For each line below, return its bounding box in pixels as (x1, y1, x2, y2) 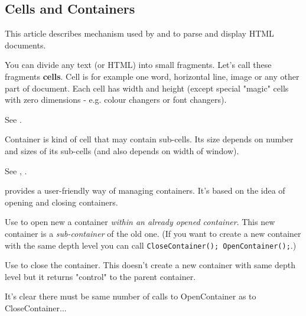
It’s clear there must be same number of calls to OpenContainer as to (5, 290, 256, 302)
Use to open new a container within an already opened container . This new (5, 216, 275, 228)
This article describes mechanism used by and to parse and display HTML (5, 27, 274, 40)
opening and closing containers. (5, 196, 118, 208)
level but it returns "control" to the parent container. (5, 270, 196, 282)
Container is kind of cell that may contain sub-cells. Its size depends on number (5, 133, 294, 145)
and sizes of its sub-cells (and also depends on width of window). (5, 144, 239, 157)
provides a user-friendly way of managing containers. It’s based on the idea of (5, 184, 285, 197)
